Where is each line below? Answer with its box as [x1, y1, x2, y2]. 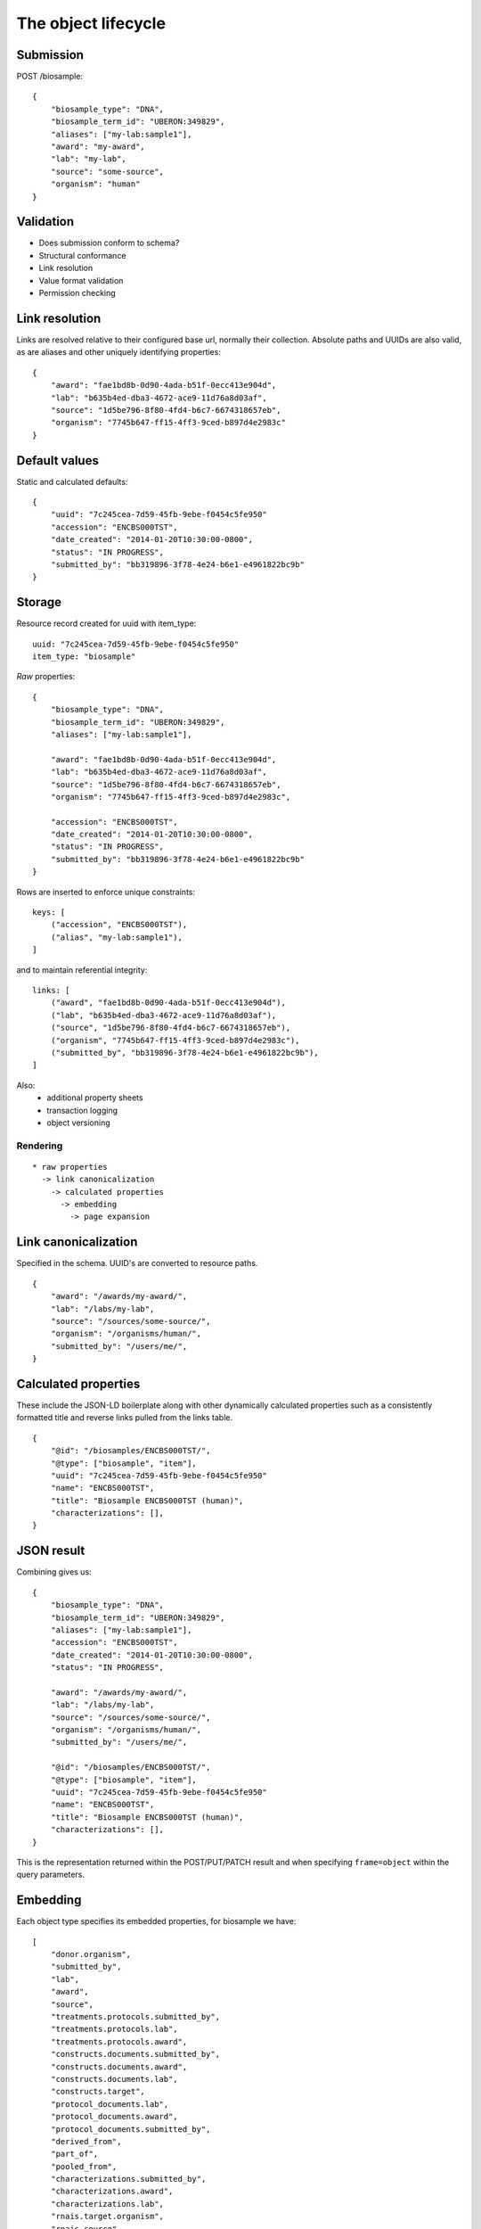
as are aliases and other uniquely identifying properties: [16, 347, 222, 358]
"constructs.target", [50, 2086, 146, 2097]
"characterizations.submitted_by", [50, 2174, 207, 2184]
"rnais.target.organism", [50, 2211, 165, 2222]
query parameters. [16, 1869, 85, 1880]
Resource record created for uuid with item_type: [16, 618, 197, 629]
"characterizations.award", [50, 2186, 174, 2197]
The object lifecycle [16, 13, 167, 33]
